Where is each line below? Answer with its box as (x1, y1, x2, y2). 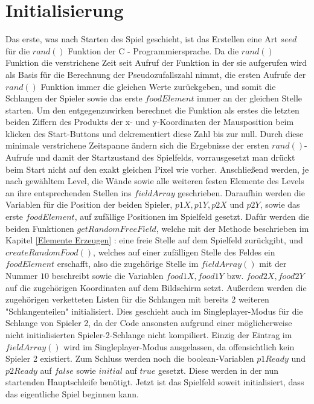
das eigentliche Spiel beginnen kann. (5, 387, 139, 400)
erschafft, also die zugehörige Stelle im (57, 257, 199, 270)
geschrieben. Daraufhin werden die (178, 186, 305, 199)
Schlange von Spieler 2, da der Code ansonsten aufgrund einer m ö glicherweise (5, 316, 292, 329)
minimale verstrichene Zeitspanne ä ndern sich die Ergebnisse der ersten (5, 139, 269, 152)
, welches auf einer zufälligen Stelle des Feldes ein (93, 245, 275, 258)
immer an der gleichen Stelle (197, 92, 302, 104)
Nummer (5, 269, 38, 281)
